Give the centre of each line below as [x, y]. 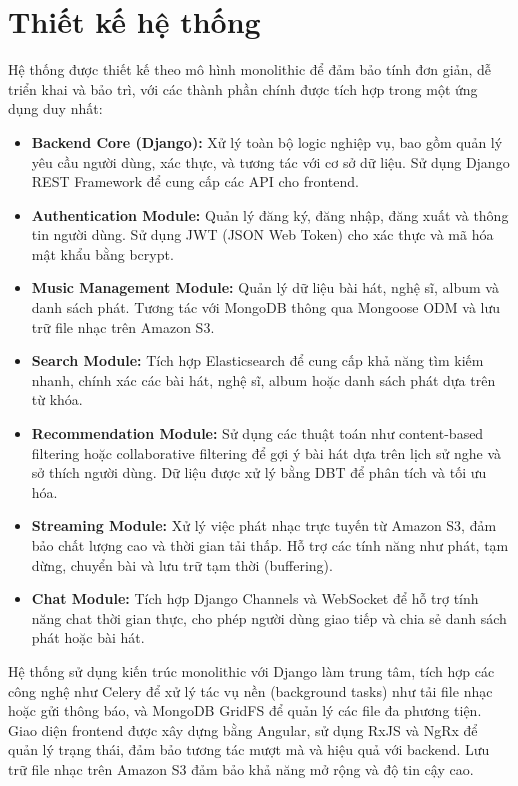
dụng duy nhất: [55, 108]
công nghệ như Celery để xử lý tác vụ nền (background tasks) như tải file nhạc [250, 690]
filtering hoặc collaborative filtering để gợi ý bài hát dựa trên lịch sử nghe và [266, 452]
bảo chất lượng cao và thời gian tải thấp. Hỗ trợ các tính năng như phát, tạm [270, 545]
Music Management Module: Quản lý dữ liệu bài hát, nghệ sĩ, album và [265, 287]
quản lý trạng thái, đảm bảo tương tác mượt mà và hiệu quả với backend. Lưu [249, 749]
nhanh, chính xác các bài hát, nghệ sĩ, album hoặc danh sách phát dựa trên [263, 379]
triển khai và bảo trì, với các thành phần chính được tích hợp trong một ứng [243, 88]
